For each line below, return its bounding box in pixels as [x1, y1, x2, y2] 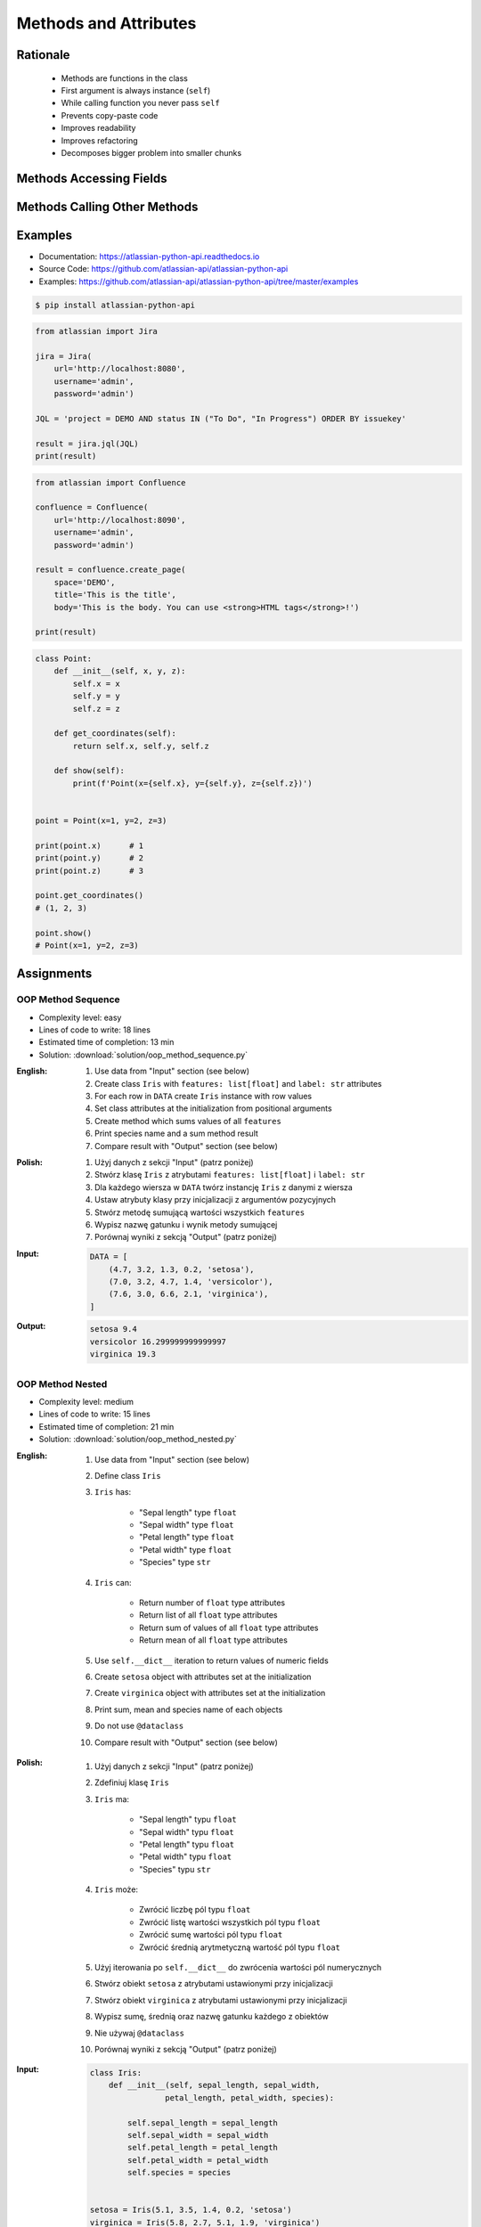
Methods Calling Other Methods [16, 199, 199, 214]
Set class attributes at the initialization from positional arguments [94, 1103, 333, 1113]
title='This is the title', [53, 590, 177, 600]
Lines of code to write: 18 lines [38, 1024, 151, 1035]
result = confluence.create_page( [35, 565, 186, 575]
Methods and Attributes [16, 13, 197, 33]
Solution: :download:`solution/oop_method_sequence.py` [38, 1049, 249, 1060]
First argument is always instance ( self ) [61, 85, 211, 95]
